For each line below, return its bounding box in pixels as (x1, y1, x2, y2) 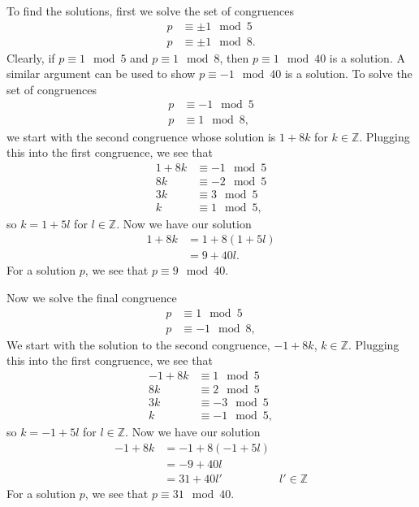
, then (219, 49, 249, 66)
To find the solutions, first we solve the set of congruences (6, 2, 295, 19)
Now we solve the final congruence (6, 289, 177, 306)
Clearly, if (6, 49, 55, 66)
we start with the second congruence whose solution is (6, 128, 276, 145)
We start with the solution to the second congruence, (6, 336, 270, 353)
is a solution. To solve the (284, 65, 413, 82)
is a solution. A (329, 49, 405, 66)
